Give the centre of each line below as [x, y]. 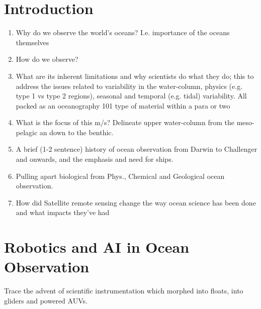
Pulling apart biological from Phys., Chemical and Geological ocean [120, 176]
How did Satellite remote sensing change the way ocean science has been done [136, 202]
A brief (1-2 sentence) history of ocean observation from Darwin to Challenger [137, 149]
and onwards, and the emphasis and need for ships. [95, 159]
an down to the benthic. [76, 132]
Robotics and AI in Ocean [97, 247]
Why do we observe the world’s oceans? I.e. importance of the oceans [123, 32]
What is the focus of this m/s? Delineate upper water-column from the [125, 122]
